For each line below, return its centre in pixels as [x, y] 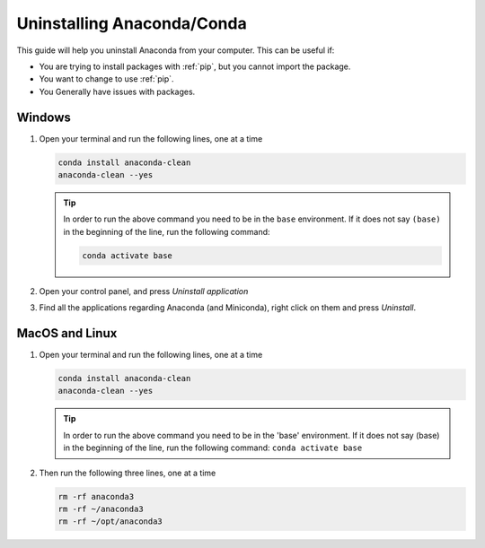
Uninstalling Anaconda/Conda [132, 23]
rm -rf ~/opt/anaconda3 [110, 522]
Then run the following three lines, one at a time [128, 473]
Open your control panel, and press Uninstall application [144, 291]
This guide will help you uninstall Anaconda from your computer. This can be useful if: [176, 50]
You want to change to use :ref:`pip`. [106, 79]
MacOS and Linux [67, 333]
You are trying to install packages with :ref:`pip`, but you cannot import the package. [195, 66]
